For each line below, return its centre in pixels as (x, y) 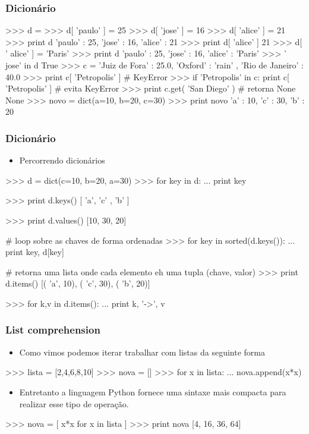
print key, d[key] (35, 252)
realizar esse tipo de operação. (74, 403)
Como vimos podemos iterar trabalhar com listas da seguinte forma (142, 352)
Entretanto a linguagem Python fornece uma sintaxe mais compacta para (153, 391)
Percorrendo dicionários (62, 160)
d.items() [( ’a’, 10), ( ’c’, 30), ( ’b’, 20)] (78, 283)
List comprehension (53, 330)
